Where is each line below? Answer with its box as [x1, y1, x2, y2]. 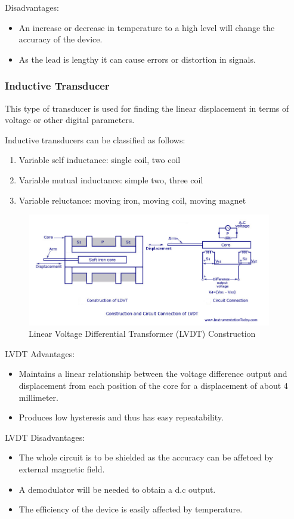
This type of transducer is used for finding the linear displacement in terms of [5, 102, 289, 114]
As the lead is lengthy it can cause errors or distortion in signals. [18, 53, 256, 65]
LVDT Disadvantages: [5, 431, 85, 443]
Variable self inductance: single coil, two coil [18, 153, 181, 166]
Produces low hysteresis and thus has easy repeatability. [18, 411, 224, 423]
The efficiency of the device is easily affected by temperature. [18, 503, 243, 515]
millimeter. [18, 391, 58, 403]
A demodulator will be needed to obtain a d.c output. [18, 483, 216, 495]
